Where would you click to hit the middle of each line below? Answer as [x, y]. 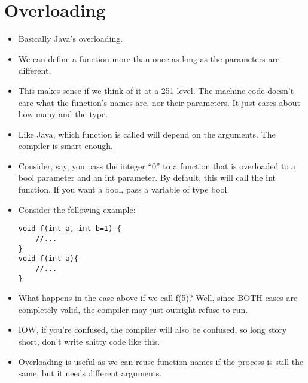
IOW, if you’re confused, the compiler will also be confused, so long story [153, 329]
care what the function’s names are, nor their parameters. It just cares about [159, 102]
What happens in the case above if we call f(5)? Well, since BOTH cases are [158, 298]
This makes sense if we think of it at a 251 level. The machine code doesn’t [156, 90]
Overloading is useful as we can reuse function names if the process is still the [161, 361]
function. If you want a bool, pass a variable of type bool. [124, 189]
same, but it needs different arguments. [90, 373]
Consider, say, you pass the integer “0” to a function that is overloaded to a [157, 165]
